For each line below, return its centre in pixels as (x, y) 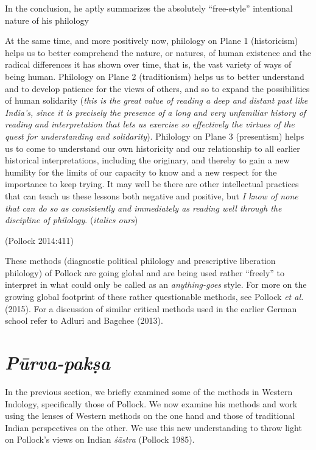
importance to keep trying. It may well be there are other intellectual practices (152, 184)
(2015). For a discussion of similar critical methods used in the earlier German (151, 308)
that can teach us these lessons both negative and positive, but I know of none (152, 195)
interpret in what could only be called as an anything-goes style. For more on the (156, 284)
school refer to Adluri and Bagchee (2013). (84, 320)
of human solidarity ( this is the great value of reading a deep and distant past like (156, 100)
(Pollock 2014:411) (39, 240)
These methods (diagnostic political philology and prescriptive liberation (140, 261)
